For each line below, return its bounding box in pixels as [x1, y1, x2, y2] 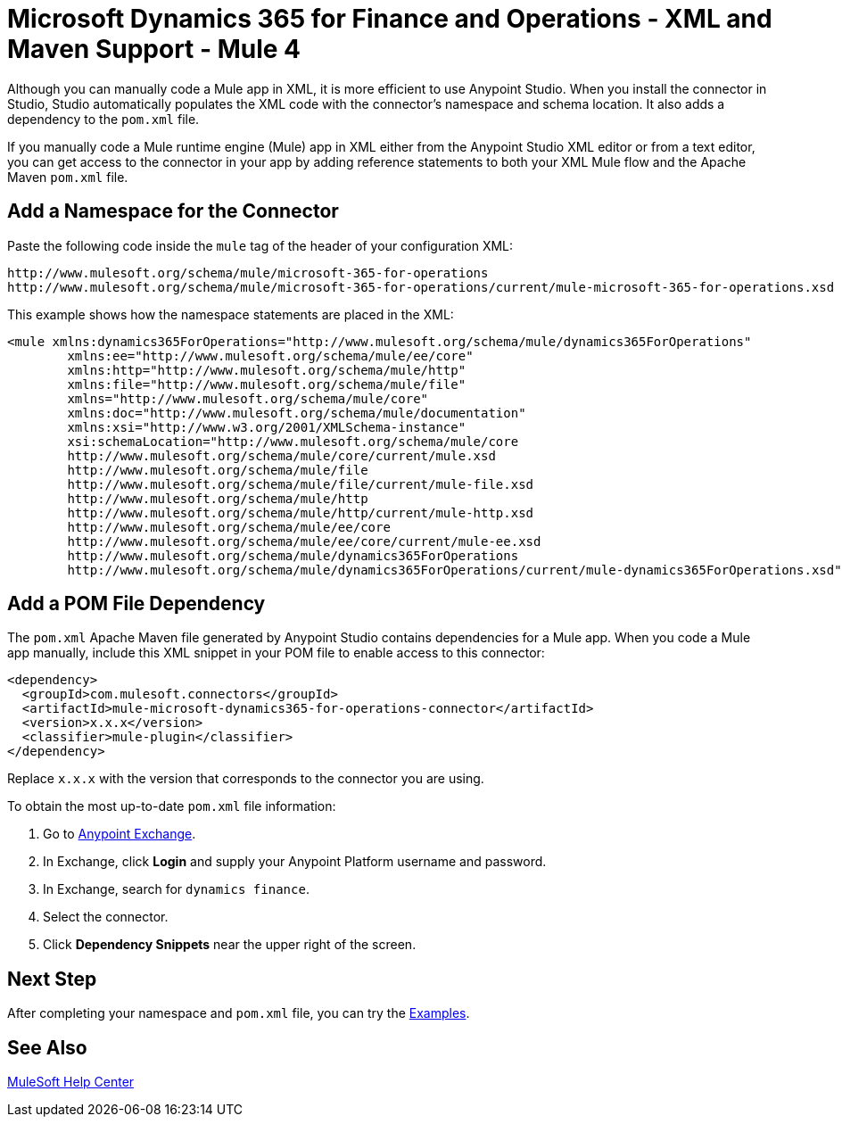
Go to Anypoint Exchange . [43, 826, 196, 842]
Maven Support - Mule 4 [7, 34, 301, 64]
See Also [7, 1036, 87, 1059]
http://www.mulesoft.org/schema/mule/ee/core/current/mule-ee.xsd [67, 533, 541, 549]
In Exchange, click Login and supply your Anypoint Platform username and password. [43, 854, 547, 870]
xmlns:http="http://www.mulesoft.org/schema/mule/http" [67, 362, 466, 377]
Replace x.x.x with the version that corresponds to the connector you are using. [7, 771, 484, 787]
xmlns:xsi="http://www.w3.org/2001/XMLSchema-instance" [67, 419, 466, 434]
